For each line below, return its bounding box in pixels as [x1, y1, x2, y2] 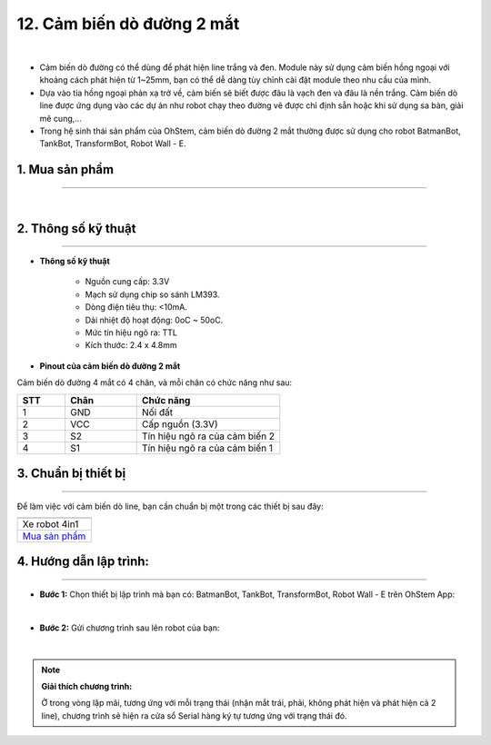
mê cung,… [39, 113, 82, 124]
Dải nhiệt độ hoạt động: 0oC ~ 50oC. [85, 314, 224, 325]
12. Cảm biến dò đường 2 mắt [16, 14, 240, 34]
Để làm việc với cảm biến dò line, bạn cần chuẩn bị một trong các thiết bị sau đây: [16, 501, 324, 512]
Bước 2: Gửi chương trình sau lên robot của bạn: [39, 622, 220, 633]
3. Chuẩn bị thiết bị [16, 466, 126, 482]
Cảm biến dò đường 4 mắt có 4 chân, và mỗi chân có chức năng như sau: [16, 377, 293, 388]
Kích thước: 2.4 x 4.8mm [85, 340, 177, 351]
